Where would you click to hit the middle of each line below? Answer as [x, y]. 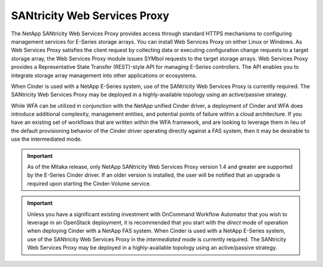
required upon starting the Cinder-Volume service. [89, 183]
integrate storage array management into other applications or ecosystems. [104, 75]
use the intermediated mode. [47, 139]
